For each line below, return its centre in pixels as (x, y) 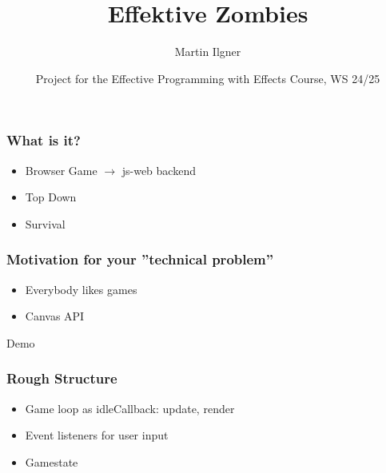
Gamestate (52, 461)
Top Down (51, 197)
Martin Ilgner (208, 52)
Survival (45, 223)
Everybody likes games (81, 289)
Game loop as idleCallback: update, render (130, 408)
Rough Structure (62, 378)
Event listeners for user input (97, 435)
